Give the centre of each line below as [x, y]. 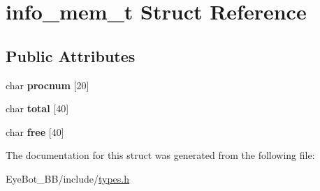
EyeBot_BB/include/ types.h [68, 178]
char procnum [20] [48, 85]
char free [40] [35, 131]
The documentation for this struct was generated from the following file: [160, 155]
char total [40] [37, 108]
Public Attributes [71, 55]
